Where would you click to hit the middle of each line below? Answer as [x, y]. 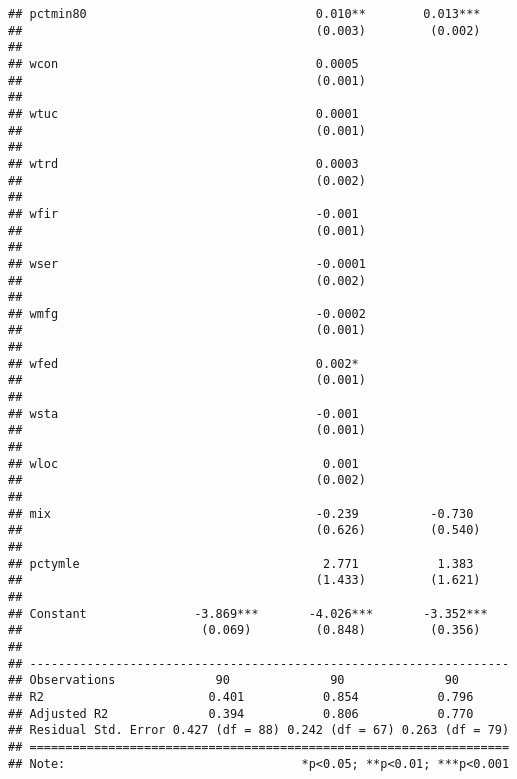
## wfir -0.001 [183, 213]
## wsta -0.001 [183, 413]
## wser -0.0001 [187, 263]
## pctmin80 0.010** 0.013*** [244, 14]
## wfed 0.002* [183, 363]
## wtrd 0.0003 [183, 163]
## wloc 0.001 [183, 463]
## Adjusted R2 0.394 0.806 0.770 [241, 713]
